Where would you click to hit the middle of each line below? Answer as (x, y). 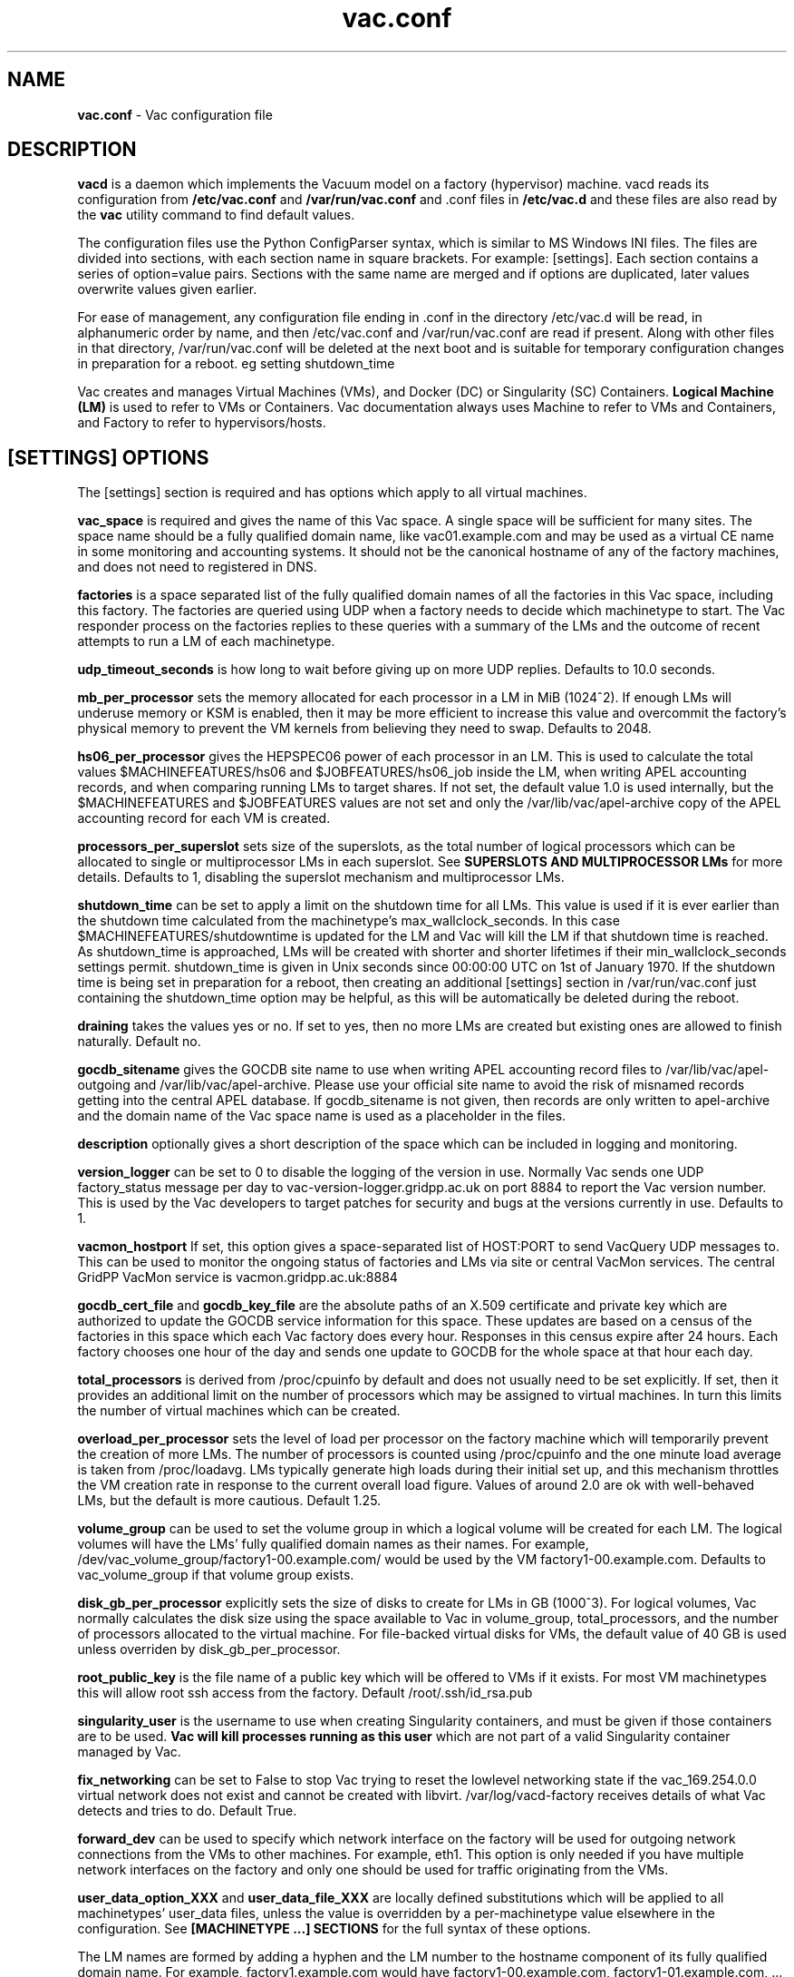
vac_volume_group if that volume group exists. (216, 1575)
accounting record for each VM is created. (204, 818)
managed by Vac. (129, 1752)
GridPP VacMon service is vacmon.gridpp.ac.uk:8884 (237, 1277)
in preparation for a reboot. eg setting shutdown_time (236, 364)
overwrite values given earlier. (167, 289)
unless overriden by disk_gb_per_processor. (209, 1649)
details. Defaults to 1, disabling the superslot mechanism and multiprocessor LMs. (321, 877)
